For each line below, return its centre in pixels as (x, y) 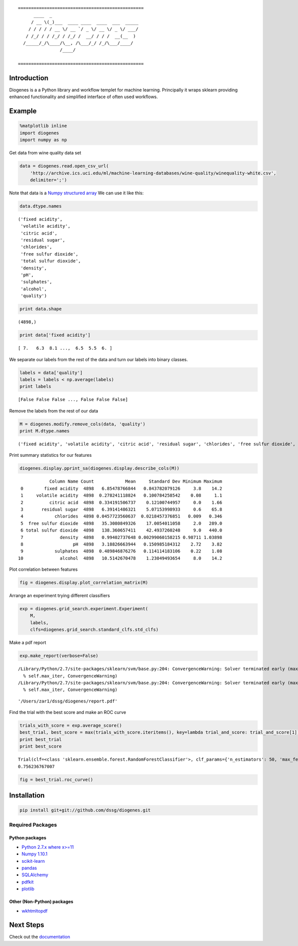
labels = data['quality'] (51, 373)
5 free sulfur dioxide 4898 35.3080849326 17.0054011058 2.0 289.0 (121, 523)
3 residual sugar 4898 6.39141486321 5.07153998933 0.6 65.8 (121, 509)
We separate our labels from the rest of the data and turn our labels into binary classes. (99, 359)
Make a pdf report (28, 643)
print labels (36, 387)
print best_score (41, 746)
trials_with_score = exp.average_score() (71, 726)
